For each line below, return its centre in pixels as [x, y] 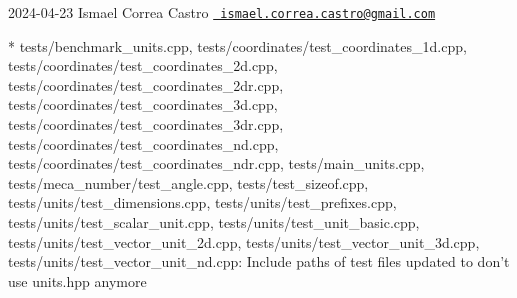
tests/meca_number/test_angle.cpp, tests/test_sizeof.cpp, [188, 182]
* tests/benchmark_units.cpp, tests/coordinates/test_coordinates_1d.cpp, [237, 45]
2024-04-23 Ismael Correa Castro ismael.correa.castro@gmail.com [222, 12]
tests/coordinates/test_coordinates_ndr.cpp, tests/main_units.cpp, [216, 163]
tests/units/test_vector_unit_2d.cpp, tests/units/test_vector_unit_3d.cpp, [244, 241]
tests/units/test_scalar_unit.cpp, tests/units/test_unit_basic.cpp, [214, 222]
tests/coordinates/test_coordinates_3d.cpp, [143, 104]
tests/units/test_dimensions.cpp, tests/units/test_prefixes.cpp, [202, 202]
